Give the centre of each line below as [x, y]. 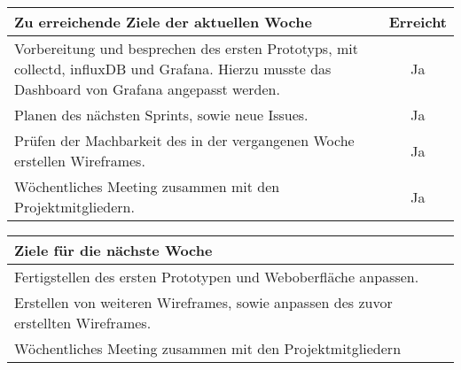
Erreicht [418, 22]
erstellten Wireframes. [83, 323]
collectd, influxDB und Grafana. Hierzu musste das [173, 69]
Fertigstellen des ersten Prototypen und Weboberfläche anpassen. [217, 277]
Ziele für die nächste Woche [113, 250]
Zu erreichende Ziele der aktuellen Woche [163, 22]
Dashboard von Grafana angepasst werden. [147, 89]
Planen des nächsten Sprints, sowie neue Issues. [161, 115]
